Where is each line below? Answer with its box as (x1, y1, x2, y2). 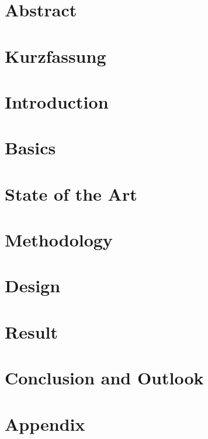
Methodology (5, 228, 113, 252)
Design (5, 273, 61, 298)
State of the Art (5, 181, 137, 205)
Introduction (5, 89, 109, 113)
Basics (5, 136, 56, 160)
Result (5, 319, 58, 343)
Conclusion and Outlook (5, 366, 204, 390)
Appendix (5, 411, 85, 435)
